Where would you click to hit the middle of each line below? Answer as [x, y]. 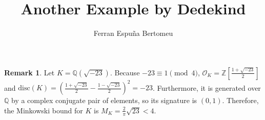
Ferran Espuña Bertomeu [133, 33]
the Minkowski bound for [44, 110]
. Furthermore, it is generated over [207, 87]
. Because [125, 72]
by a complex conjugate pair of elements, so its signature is [104, 100]
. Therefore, [240, 100]
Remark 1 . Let [29, 72]
